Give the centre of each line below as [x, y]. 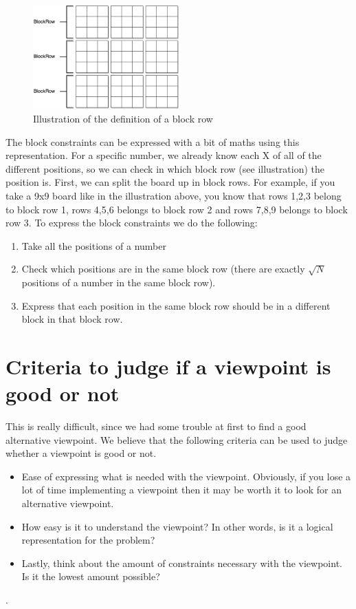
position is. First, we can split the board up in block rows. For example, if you [170, 182]
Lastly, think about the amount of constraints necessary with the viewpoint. [182, 563]
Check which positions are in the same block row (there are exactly [163, 269]
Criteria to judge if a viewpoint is [168, 366]
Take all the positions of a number [94, 245]
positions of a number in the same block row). [119, 282]
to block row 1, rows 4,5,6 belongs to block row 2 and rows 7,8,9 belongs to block [177, 209]
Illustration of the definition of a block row [123, 119]
